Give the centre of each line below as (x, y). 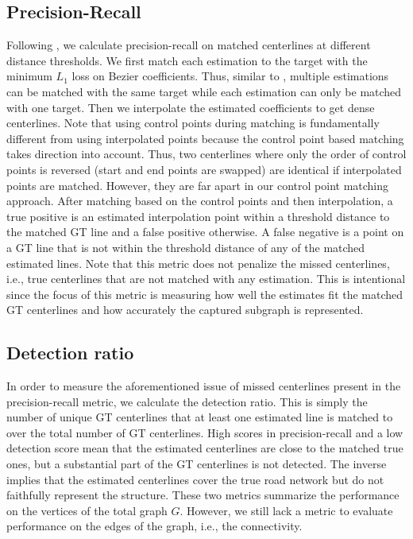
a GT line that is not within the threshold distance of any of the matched (186, 247)
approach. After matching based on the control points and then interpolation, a (200, 201)
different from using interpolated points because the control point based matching (205, 138)
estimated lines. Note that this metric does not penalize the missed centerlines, (198, 263)
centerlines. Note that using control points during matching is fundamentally (193, 123)
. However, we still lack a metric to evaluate (286, 510)
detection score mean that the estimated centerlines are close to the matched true (205, 448)
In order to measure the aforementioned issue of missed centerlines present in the (204, 386)
